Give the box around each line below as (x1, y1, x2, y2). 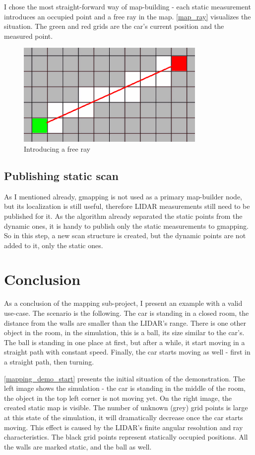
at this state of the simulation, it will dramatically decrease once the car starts (4, 412, 243, 422)
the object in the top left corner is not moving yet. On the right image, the (4, 392, 232, 403)
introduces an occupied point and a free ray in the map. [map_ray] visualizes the (4, 11, 251, 21)
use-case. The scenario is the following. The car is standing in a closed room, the (4, 308, 249, 318)
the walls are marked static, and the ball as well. (4, 441, 152, 452)
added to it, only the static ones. (4, 240, 103, 250)
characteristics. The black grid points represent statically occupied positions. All (4, 432, 248, 442)
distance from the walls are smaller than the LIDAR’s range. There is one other (4, 317, 247, 328)
